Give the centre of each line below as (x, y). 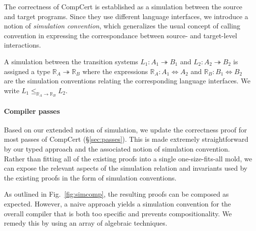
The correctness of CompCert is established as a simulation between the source (123, 6)
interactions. (23, 45)
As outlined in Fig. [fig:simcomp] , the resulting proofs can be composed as (116, 194)
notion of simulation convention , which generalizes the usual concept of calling (122, 26)
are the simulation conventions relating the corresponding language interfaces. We (127, 81)
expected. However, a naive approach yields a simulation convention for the (118, 203)
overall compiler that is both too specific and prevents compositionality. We (118, 213)
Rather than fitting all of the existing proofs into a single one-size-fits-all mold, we (128, 158)
